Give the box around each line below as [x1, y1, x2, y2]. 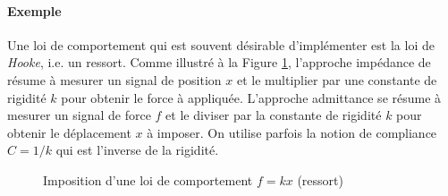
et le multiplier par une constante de [236, 70, 437, 89]
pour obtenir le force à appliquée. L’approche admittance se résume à [61, 88, 442, 107]
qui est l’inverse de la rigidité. [55, 141, 219, 159]
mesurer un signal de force [7, 106, 151, 124]
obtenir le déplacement [7, 123, 131, 141]
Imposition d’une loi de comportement [43, 170, 253, 189]
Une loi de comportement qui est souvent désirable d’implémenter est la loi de [7, 35, 435, 54]
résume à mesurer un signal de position [7, 70, 222, 89]
